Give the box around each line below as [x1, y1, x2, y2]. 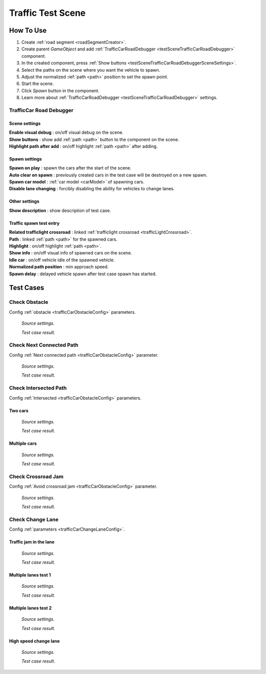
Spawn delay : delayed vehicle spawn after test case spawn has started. [9, 271, 157, 277]
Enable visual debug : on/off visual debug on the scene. [9, 129, 124, 135]
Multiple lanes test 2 [9, 605, 52, 611]
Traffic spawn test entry [9, 220, 60, 226]
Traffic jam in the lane [9, 539, 55, 545]
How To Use [9, 26, 47, 35]
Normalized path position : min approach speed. [9, 264, 109, 270]
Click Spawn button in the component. [21, 87, 100, 93]
